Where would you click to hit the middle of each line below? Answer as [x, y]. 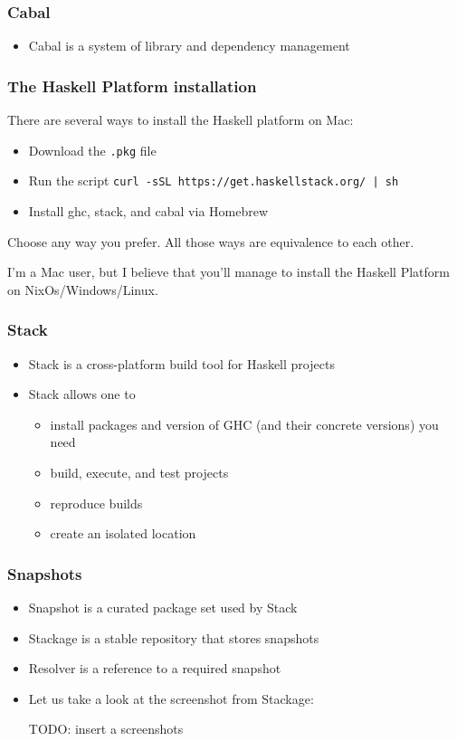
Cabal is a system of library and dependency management [189, 46]
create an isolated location [123, 533]
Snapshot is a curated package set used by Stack [163, 607]
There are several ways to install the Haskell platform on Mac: [181, 120]
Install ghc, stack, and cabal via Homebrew [148, 210]
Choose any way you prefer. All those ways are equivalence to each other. [211, 241]
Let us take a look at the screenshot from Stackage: [171, 698]
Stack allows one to [82, 394]
